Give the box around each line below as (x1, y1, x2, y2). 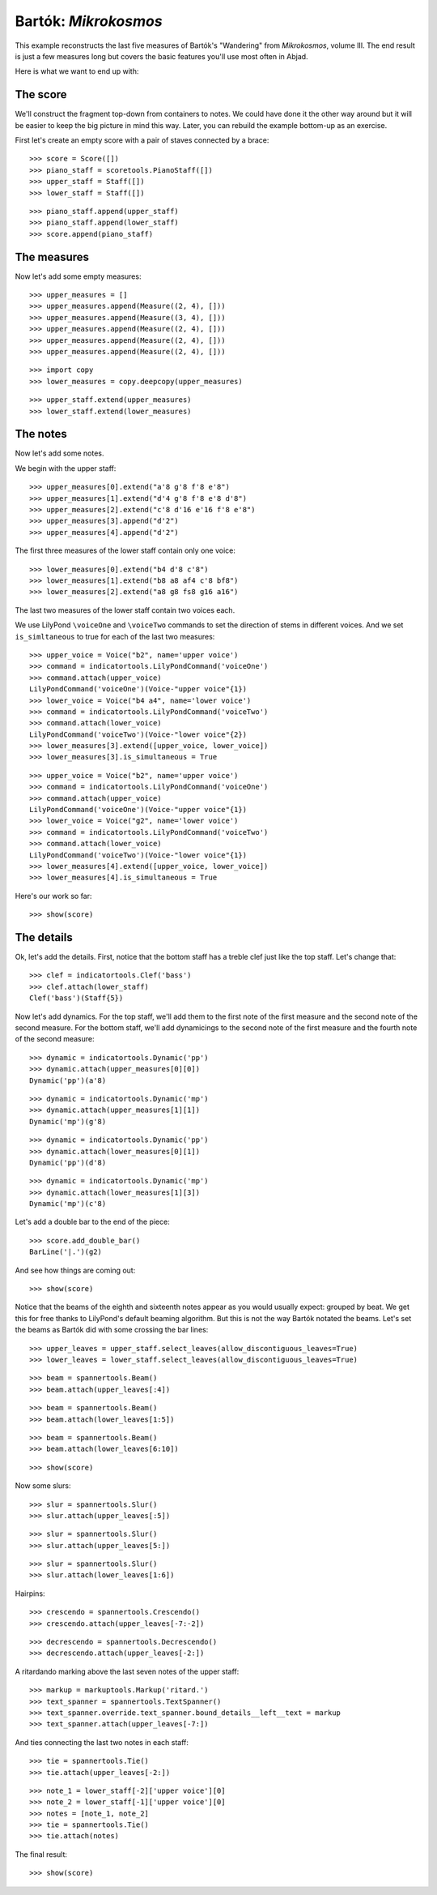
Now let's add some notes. (15, 448, 104, 458)
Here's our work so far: (15, 891, 92, 900)
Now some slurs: (15, 1481, 71, 1491)
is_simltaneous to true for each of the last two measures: (15, 631, 215, 641)
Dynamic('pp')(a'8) (29, 1076, 107, 1085)
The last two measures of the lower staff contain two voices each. (15, 605, 235, 615)
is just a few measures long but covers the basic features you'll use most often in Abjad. (15, 51, 308, 61)
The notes (15, 427, 68, 441)
